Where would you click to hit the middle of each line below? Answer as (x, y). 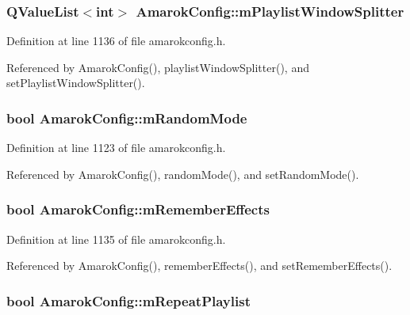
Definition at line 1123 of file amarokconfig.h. (116, 148)
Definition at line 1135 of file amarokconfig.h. (116, 239)
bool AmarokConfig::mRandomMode (127, 118)
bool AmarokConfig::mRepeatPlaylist (128, 300)
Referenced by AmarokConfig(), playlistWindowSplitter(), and (158, 67)
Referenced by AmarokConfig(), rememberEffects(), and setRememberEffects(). (199, 266)
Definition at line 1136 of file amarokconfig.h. (116, 41)
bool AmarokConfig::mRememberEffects (138, 209)
